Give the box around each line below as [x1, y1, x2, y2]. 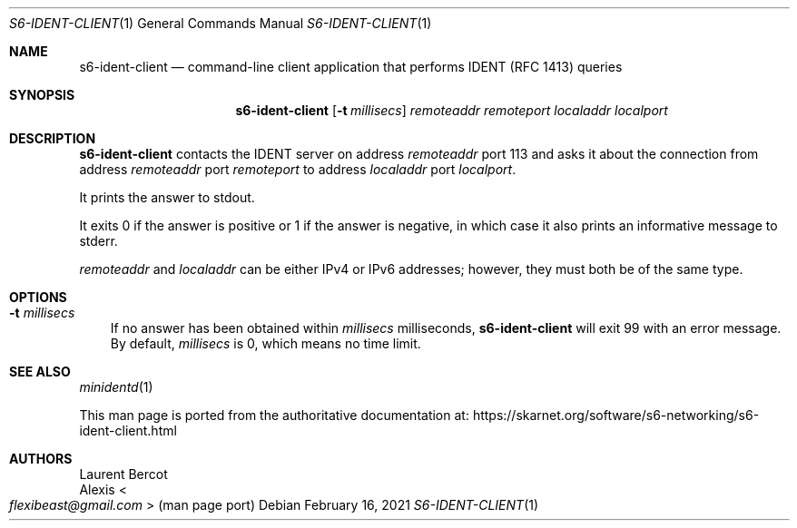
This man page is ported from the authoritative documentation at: [79, 407, 469, 423]
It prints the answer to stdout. [79, 190, 255, 205]
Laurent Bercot [79, 466, 168, 482]
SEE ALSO [9, 364, 71, 379]
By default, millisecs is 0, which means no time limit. [110, 336, 421, 351]
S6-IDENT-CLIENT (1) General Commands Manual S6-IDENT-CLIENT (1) [9, 15, 432, 31]
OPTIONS [9, 289, 67, 305]
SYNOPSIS [9, 87, 75, 103]
